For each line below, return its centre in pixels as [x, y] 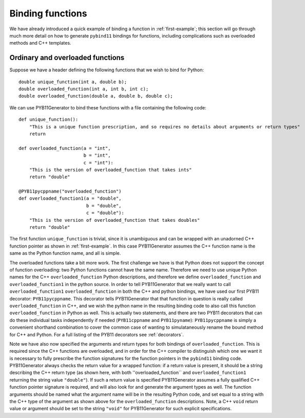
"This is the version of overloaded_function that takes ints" [110, 170]
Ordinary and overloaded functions [67, 58]
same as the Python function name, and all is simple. [65, 253]
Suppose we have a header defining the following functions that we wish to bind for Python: [107, 70]
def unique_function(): [49, 120]
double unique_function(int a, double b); [73, 82]
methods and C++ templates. [40, 43]
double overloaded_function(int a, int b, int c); [84, 89]
